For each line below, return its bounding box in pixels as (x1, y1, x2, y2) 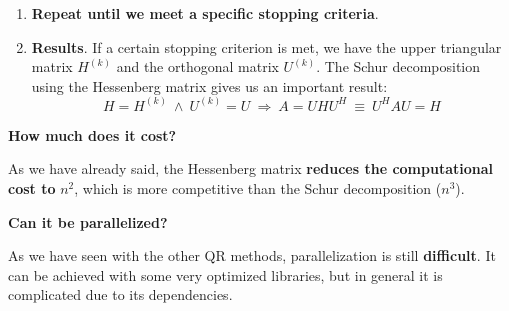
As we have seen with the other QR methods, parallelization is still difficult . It (8, 245, 496, 266)
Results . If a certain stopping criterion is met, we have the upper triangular (31, 36, 502, 57)
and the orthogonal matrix (116, 56, 279, 77)
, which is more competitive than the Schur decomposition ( (74, 178, 442, 198)
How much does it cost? (8, 124, 177, 145)
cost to (8, 178, 56, 198)
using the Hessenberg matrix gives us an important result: (31, 75, 388, 96)
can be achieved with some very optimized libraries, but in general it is (8, 264, 443, 285)
